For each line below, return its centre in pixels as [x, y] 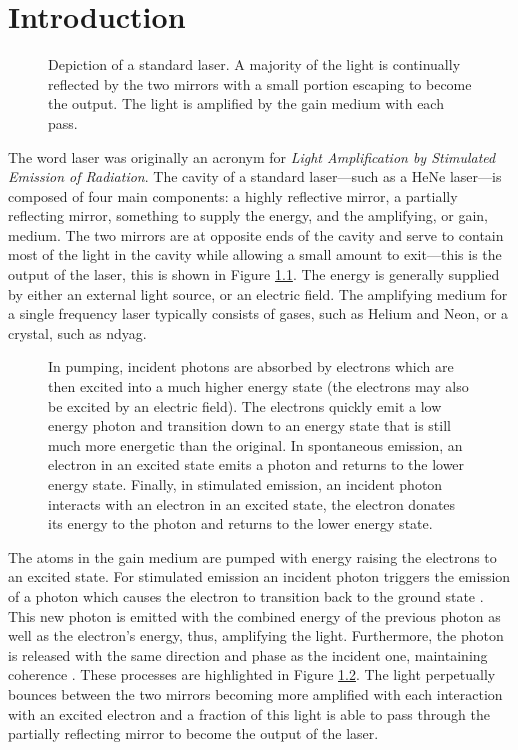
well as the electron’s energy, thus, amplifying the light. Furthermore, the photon [256, 635]
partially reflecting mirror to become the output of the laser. [193, 733]
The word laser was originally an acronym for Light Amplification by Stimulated [252, 156]
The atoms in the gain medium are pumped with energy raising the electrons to [252, 556]
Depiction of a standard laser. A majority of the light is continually [254, 64]
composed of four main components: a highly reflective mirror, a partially [233, 195]
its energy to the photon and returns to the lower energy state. [240, 523]
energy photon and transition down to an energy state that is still [249, 425]
